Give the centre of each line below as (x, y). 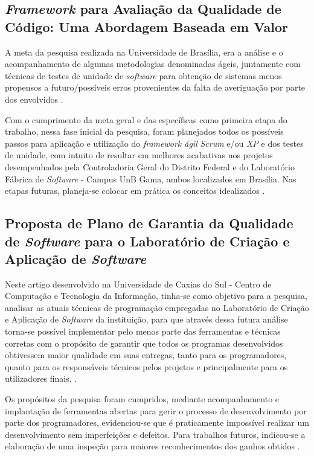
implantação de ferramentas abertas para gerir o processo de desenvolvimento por (156, 410)
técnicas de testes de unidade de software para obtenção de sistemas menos (143, 75)
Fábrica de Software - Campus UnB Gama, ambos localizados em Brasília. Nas (151, 178)
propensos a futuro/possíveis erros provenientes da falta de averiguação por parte (155, 87)
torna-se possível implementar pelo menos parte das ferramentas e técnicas (143, 331)
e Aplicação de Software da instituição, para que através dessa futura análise (146, 319)
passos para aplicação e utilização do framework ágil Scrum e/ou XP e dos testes (154, 143)
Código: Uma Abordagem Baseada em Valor (146, 26)
